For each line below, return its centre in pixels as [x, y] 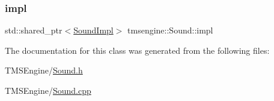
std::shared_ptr [34, 30]
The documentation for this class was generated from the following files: [137, 50]
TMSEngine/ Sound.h [44, 70]
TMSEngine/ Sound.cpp [48, 90]
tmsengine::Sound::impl [170, 30]
